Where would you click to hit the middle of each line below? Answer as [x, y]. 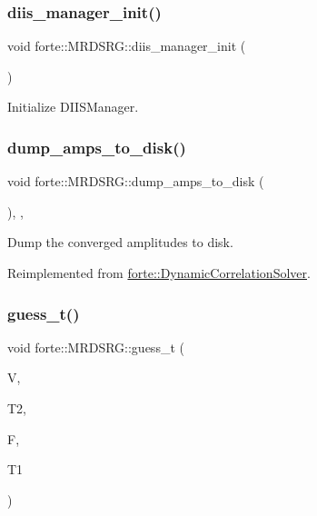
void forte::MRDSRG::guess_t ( [96, 347]
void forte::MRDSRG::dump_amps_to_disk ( [136, 181]
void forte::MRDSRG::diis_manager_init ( [127, 46]
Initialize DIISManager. [73, 107]
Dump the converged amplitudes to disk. [120, 242]
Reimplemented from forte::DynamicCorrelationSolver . [159, 273]
